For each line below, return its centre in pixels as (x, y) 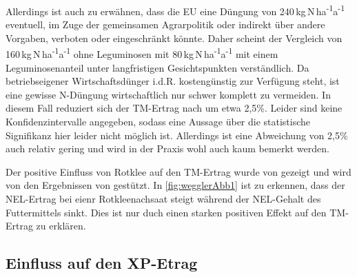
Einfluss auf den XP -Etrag (102, 263)
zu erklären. (61, 226)
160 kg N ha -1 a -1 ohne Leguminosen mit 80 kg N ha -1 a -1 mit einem (142, 53)
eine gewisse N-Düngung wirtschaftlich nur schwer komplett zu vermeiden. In (168, 94)
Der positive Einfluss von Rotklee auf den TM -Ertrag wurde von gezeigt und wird (178, 171)
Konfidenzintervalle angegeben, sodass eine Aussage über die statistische (158, 122)
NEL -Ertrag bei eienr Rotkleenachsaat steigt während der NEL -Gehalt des (163, 199)
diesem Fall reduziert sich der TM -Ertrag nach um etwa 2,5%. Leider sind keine (174, 108)
